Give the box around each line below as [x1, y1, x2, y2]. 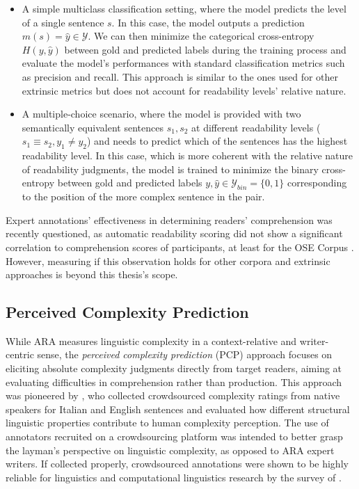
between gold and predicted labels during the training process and [64, 42, 346, 56]
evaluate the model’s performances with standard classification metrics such [22, 56, 345, 70]
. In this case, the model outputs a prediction [111, 15, 305, 29]
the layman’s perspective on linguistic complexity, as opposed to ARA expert [6, 442, 335, 457]
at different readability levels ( [191, 120, 321, 134]
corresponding [287, 175, 347, 190]
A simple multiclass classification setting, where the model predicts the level [22, 1, 346, 15]
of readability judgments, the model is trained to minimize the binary [22, 161, 319, 176]
